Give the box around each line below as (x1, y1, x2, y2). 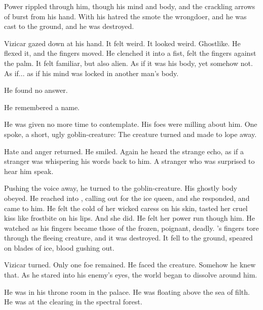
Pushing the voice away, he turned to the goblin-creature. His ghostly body (4, 183, 238, 193)
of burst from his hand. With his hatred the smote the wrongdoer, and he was (4, 11, 247, 21)
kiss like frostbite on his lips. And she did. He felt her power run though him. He (4, 213, 255, 223)
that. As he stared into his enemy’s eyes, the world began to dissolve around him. (4, 269, 257, 280)
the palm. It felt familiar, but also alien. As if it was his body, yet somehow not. (4, 57, 253, 68)
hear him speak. (4, 165, 54, 176)
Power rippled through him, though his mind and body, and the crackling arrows (4, 1, 255, 11)
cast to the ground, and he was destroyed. (4, 21, 134, 31)
